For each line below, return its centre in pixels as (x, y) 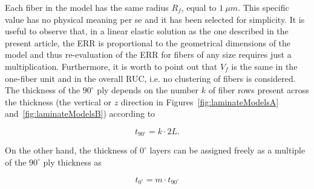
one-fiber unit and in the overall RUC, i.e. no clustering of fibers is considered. (150, 78)
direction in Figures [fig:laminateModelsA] (200, 101)
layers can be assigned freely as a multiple (227, 150)
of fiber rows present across (259, 90)
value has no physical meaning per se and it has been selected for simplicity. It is (155, 19)
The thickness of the (43, 90)
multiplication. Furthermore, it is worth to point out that (111, 66)
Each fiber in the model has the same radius (87, 7)
